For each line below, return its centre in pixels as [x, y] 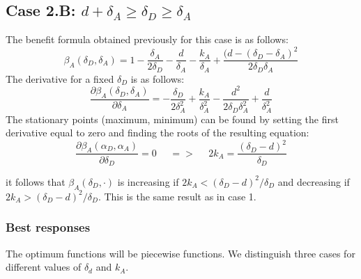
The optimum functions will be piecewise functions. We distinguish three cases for [180, 253]
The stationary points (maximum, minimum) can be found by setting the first [172, 119]
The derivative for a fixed [60, 78]
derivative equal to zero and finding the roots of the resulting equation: [158, 133]
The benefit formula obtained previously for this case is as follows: [147, 39]
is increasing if [148, 181]
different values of [44, 267]
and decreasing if [314, 181]
